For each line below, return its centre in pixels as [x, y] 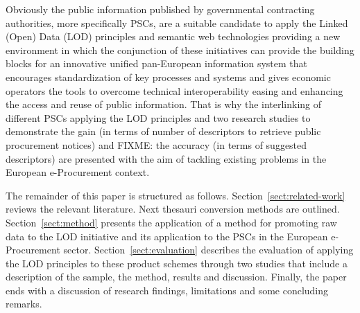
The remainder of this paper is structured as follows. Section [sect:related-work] [175, 195]
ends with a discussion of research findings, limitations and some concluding [167, 290]
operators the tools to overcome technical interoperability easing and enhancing [174, 90]
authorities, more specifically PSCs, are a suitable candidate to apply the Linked [177, 23]
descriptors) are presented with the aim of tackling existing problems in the [166, 158]
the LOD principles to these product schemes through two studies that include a [177, 263]
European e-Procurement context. [78, 172]
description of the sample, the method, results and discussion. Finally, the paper [176, 277]
